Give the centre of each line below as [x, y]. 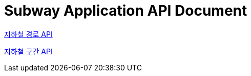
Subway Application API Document [126, 11]
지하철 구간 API [28, 51]
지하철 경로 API [28, 34]
